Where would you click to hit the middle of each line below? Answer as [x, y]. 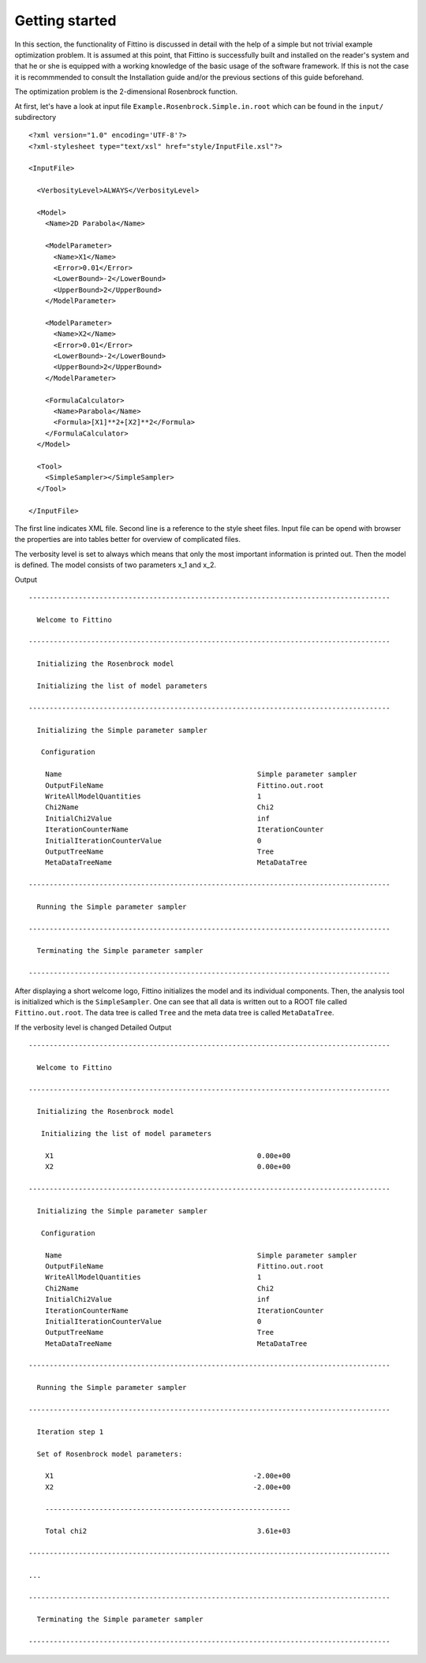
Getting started [65, 21]
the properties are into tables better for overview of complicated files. [127, 540]
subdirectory [35, 117]
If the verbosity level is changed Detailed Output [93, 1027]
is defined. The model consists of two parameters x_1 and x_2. [116, 565]
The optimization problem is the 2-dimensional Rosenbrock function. [126, 92]
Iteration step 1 [70, 1431]
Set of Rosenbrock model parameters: [110, 1454]
